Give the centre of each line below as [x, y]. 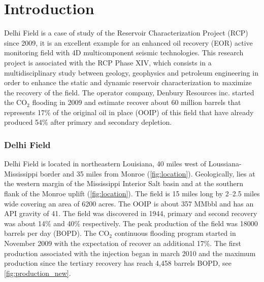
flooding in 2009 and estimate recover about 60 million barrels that [137, 102]
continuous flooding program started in [175, 233]
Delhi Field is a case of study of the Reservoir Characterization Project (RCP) [126, 33]
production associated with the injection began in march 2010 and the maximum [130, 253]
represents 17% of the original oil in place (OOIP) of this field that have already [129, 112]
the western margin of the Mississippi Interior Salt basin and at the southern [124, 183]
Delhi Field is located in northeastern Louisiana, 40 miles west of [105, 164]
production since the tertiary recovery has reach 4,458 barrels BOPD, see [118, 263]
